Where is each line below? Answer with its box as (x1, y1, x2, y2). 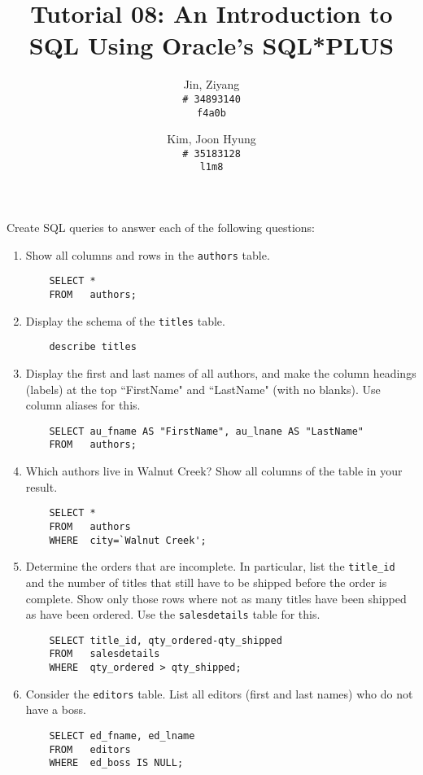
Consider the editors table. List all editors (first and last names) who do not (25, 685, 413, 702)
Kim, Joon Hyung (167, 130, 256, 147)
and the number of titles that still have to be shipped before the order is (25, 573, 387, 590)
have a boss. (25, 701, 86, 718)
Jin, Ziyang (183, 76, 240, 93)
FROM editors (49, 743, 131, 755)
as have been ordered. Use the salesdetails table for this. (25, 606, 321, 623)
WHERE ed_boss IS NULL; (49, 757, 184, 769)
